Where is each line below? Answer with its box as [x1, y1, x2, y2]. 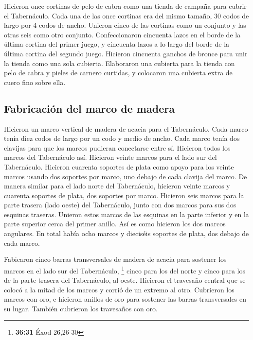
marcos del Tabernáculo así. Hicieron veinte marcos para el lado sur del [4, 152, 217, 162]
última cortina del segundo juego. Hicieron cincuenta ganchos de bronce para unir [4, 48, 248, 58]
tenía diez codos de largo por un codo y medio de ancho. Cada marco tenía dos [4, 133, 240, 143]
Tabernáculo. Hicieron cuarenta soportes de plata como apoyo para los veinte [4, 161, 234, 171]
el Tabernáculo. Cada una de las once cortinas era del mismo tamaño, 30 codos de [4, 10, 249, 20]
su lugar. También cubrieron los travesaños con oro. [4, 303, 158, 313]
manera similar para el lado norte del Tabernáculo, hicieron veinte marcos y [4, 181, 230, 191]
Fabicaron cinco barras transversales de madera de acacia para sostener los [4, 254, 227, 264]
